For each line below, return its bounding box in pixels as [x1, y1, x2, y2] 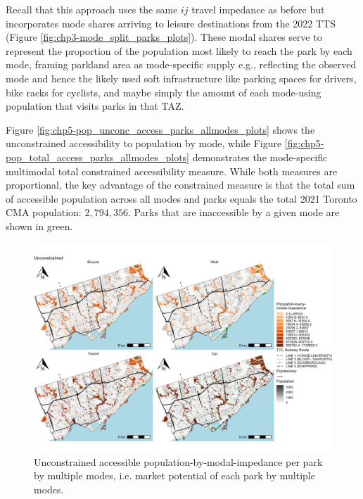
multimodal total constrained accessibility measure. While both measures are [6, 163, 338, 178]
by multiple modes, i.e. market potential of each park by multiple [34, 468, 315, 483]
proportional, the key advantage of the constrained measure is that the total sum [6, 177, 355, 192]
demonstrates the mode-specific [192, 149, 328, 164]
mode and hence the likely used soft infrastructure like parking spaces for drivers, [6, 70, 357, 85]
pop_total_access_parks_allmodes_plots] [6, 149, 189, 164]
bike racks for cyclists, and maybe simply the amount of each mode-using [6, 84, 321, 99]
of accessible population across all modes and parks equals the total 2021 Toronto [6, 191, 357, 206]
